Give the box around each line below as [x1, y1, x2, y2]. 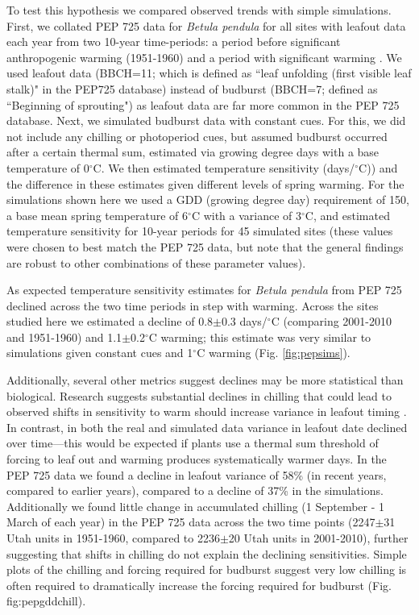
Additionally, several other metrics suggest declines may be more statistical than [6, 372, 404, 389]
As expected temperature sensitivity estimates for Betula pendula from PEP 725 [6, 281, 402, 298]
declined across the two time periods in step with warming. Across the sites [6, 297, 379, 314]
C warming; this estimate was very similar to [148, 328, 371, 345]
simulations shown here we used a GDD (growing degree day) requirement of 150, [6, 191, 409, 208]
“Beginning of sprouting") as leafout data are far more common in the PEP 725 [6, 96, 400, 113]
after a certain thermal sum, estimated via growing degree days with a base [6, 143, 380, 160]
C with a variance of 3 [191, 206, 302, 223]
